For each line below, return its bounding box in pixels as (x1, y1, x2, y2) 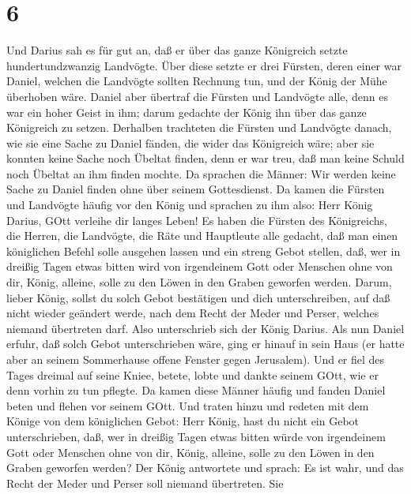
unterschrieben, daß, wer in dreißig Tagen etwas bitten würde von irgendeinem (6, 428, 386, 444)
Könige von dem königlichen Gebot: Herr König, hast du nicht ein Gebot (6, 413, 360, 429)
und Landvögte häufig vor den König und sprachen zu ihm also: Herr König (6, 196, 373, 213)
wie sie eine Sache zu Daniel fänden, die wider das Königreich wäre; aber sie (6, 134, 375, 151)
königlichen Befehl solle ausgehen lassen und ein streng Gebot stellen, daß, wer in (6, 242, 401, 259)
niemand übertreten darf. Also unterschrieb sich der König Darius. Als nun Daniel (6, 320, 405, 336)
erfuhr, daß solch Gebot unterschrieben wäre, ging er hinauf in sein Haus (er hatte (6, 335, 405, 352)
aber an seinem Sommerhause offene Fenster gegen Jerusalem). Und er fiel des (6, 351, 385, 367)
